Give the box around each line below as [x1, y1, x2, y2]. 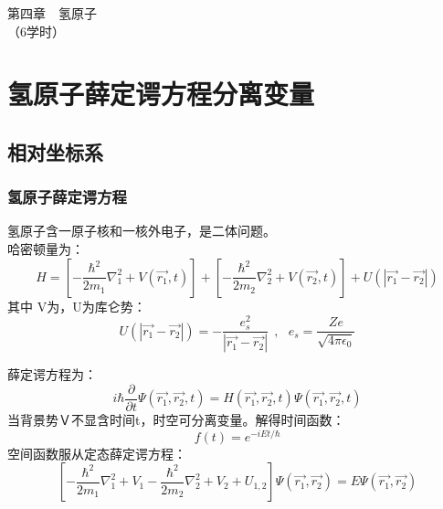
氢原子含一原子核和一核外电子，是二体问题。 [7, 221, 276, 240]
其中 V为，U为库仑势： [7, 296, 146, 315]
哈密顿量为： [7, 239, 84, 259]
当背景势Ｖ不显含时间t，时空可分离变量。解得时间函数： [7, 409, 345, 429]
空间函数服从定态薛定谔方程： [7, 443, 186, 462]
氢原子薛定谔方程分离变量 [7, 75, 315, 112]
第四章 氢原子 [7, 3, 97, 22]
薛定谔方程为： [7, 365, 97, 384]
